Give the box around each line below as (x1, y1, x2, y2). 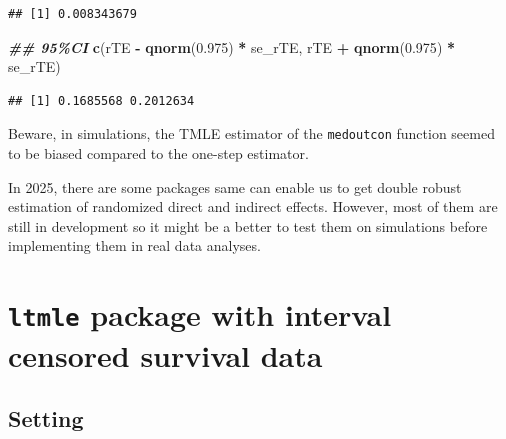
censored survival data (8, 334, 323, 375)
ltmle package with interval (8, 294, 392, 335)
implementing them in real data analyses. (8, 235, 261, 256)
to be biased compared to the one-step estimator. (8, 143, 309, 164)
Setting (8, 403, 84, 434)
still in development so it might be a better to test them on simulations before (8, 215, 488, 236)
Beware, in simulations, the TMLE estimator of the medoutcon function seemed (8, 123, 495, 144)
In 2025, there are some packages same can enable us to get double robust (8, 176, 462, 197)
